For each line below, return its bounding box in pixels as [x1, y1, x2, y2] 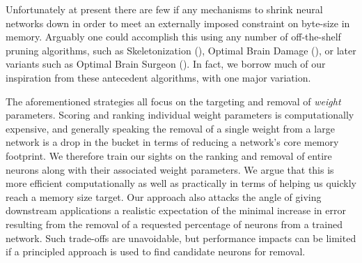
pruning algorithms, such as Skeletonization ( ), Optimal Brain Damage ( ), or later [6, 43, 356, 57]
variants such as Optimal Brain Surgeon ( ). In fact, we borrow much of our [6, 57, 326, 71]
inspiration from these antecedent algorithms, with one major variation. [6, 70, 311, 84]
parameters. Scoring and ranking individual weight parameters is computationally [6, 107, 354, 122]
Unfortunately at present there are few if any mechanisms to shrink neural [6, 2, 323, 16]
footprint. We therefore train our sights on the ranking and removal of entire [6, 148, 332, 163]
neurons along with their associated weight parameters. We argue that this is [6, 162, 334, 176]
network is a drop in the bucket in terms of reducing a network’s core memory [6, 135, 339, 149]
